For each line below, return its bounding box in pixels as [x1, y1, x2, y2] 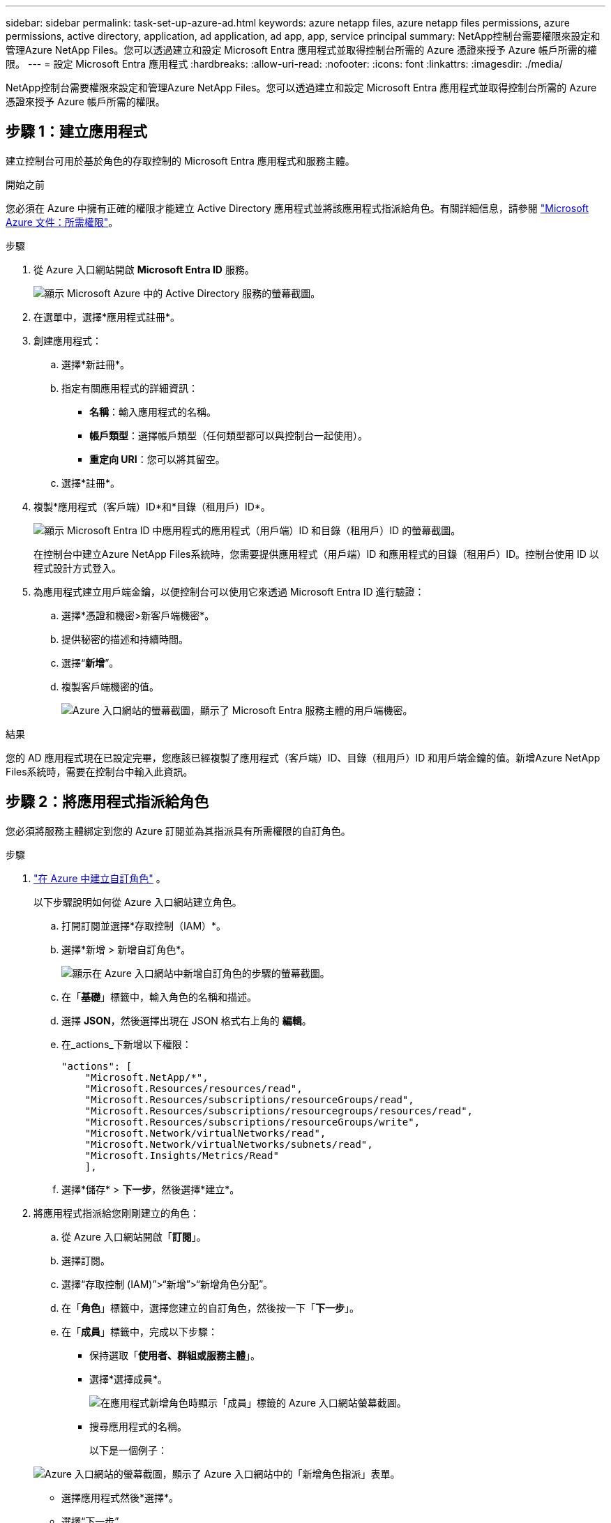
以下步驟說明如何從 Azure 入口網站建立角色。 [33, 895, 242, 908]
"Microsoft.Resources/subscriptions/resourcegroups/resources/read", [84, 1105, 474, 1116]
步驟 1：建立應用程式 [6, 123, 148, 141]
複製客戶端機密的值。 [61, 680, 159, 692]
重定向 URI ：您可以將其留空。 [89, 453, 225, 465]
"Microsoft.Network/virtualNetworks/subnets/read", [84, 1138, 373, 1150]
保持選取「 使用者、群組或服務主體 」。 [89, 1349, 260, 1361]
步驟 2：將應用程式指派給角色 [6, 793, 209, 811]
